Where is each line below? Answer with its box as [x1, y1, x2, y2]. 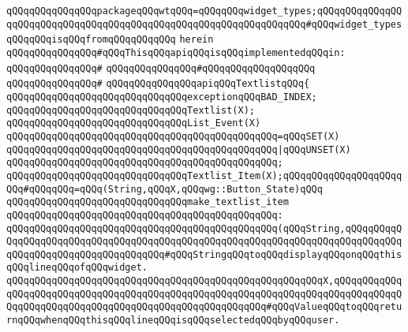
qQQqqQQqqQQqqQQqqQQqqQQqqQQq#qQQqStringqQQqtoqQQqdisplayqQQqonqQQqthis [6, 248, 402, 260]
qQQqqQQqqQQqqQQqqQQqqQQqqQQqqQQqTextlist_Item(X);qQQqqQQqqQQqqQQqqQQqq [6, 170, 402, 181]
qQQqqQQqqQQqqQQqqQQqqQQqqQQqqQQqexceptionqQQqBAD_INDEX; [6, 91, 317, 103]
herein [179, 34, 214, 46]
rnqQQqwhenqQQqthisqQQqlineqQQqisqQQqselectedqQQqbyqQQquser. [6, 315, 340, 326]
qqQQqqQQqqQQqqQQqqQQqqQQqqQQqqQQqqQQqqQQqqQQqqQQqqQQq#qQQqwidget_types [6, 18, 402, 30]
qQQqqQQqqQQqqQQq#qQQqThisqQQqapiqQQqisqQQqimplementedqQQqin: [6, 47, 346, 58]
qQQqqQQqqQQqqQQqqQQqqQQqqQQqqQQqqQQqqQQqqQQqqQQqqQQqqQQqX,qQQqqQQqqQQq [6, 275, 402, 287]
